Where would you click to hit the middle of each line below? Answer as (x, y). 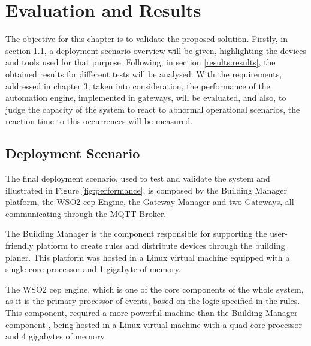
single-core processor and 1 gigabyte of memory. (93, 269)
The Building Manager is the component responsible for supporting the (136, 234)
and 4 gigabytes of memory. (56, 336)
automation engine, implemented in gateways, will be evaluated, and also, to (146, 97)
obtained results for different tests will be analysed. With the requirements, (144, 73)
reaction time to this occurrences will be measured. (99, 121)
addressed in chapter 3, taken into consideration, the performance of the (138, 85)
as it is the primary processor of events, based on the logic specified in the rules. (153, 301)
